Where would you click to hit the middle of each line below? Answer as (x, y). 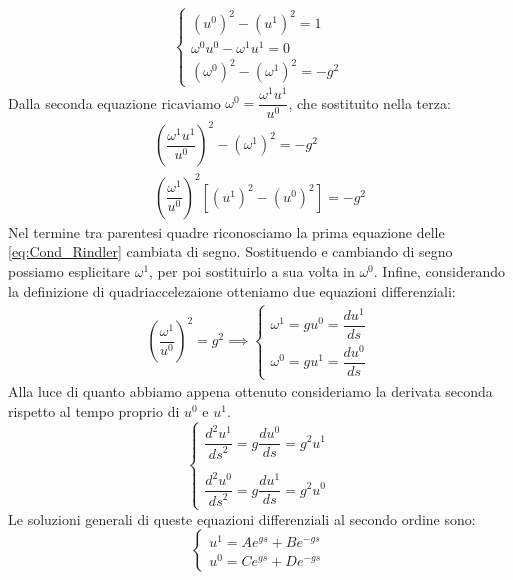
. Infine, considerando (439, 271)
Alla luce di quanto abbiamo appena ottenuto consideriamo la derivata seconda (250, 391)
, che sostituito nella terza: (369, 102)
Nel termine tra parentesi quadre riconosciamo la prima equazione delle (226, 231)
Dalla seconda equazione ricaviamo (114, 102)
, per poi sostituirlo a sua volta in (252, 271)
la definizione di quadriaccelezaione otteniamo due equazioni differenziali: (232, 290)
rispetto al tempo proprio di (94, 410)
